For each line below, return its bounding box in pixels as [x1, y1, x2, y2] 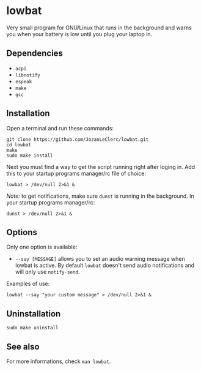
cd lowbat [6, 141, 32, 148]
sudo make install [6, 152, 53, 159]
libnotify [15, 72, 41, 78]
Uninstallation [6, 309, 61, 319]
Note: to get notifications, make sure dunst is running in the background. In [6, 192, 194, 200]
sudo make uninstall [6, 325, 59, 331]
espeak [15, 78, 32, 84]
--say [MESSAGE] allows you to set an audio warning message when [15, 255, 185, 263]
